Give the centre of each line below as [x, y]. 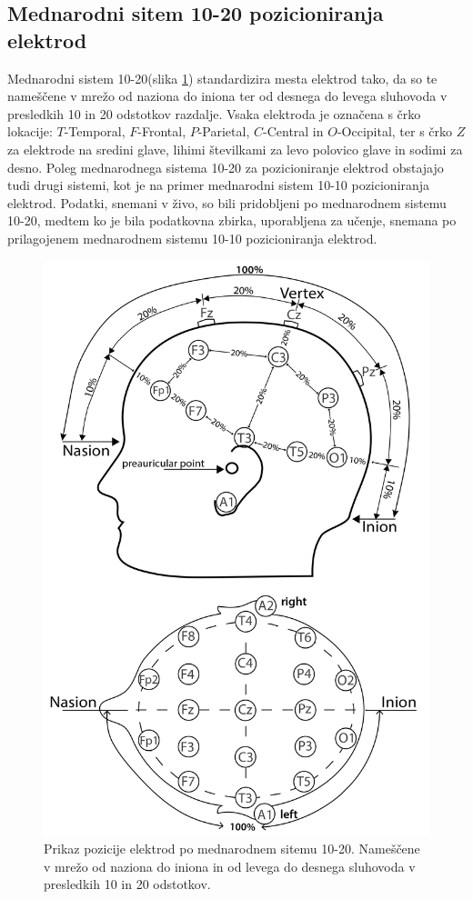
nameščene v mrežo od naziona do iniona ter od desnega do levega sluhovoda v [227, 96]
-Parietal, [224, 131]
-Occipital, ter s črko [395, 131]
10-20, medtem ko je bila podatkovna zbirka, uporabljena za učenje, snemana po [232, 220]
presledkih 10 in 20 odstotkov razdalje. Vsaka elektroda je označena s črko [214, 113]
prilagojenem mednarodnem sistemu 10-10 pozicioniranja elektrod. [192, 238]
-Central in [293, 131]
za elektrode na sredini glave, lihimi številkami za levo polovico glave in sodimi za [235, 149]
